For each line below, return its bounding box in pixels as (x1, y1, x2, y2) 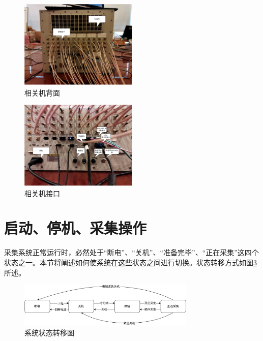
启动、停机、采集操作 (4, 218, 147, 238)
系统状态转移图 (24, 327, 74, 338)
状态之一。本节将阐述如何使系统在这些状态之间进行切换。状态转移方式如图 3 (4, 257, 257, 267)
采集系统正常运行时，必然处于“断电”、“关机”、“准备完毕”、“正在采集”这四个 (4, 247, 259, 258)
